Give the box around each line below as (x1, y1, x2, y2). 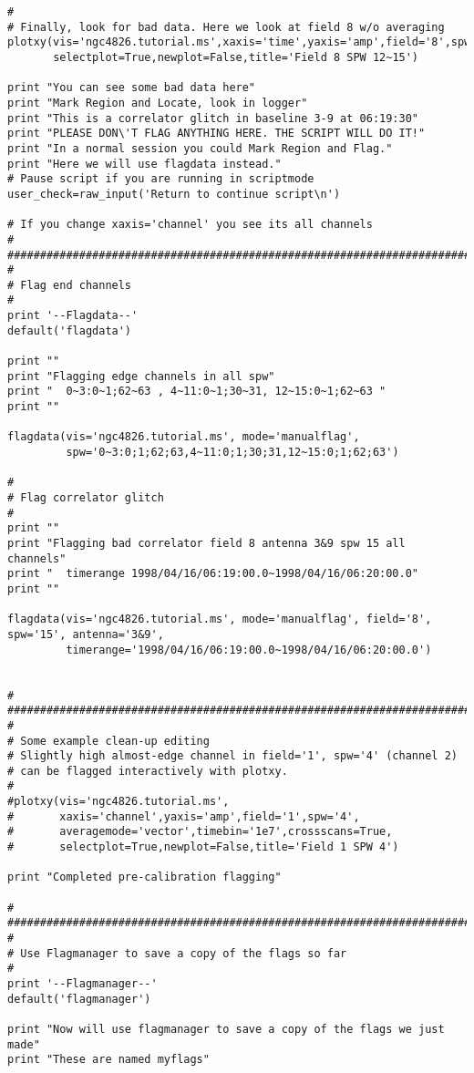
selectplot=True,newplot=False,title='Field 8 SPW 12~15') (53, 50, 419, 64)
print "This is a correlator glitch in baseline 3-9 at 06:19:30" (7, 111, 419, 125)
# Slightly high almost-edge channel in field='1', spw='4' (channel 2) (7, 749, 458, 763)
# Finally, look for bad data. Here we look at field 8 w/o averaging (7, 20, 445, 34)
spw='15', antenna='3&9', (7, 627, 164, 641)
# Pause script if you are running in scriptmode (7, 172, 314, 186)
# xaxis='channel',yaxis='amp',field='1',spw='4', (7, 810, 360, 823)
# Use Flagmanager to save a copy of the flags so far (7, 946, 347, 960)
